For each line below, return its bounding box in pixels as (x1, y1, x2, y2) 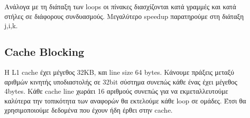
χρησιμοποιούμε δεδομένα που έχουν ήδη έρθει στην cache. (4, 105, 173, 115)
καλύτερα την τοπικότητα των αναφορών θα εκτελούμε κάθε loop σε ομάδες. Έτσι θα (4, 95, 246, 105)
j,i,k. (4, 20, 18, 31)
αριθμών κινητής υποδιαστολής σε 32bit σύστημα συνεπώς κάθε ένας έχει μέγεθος (4, 76, 237, 86)
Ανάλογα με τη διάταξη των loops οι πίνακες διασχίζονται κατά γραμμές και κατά (4, 1, 236, 11)
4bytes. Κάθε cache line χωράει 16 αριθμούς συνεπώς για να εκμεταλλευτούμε (4, 86, 229, 96)
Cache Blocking (4, 44, 84, 59)
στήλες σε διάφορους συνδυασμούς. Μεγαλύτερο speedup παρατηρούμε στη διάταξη (4, 11, 244, 21)
